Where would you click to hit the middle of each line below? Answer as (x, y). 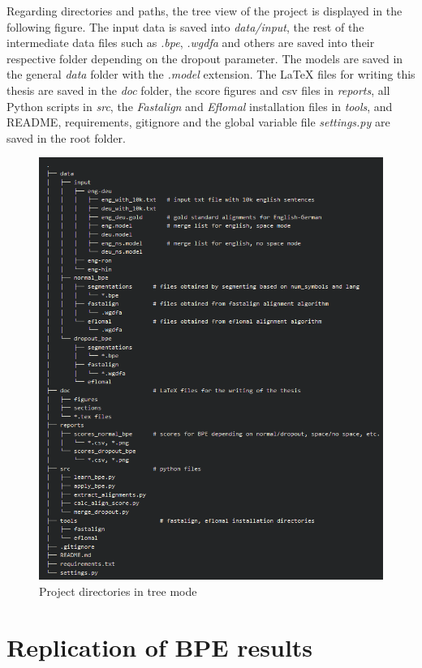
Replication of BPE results (160, 647)
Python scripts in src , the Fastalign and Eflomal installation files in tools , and (200, 106)
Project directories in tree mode (118, 591)
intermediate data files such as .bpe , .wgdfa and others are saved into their (191, 43)
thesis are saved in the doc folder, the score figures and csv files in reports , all (198, 90)
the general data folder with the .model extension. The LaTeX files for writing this (211, 74)
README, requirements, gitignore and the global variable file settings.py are (198, 122)
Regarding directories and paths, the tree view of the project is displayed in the (205, 11)
